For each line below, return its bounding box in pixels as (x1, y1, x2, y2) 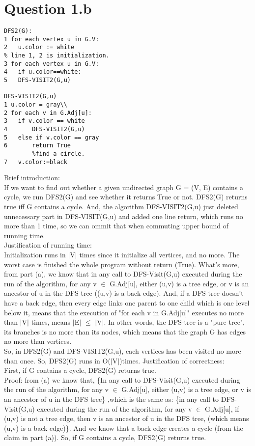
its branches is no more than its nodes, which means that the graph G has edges (4, 326, 246, 336)
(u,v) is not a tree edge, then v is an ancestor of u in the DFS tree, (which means (4, 413, 249, 423)
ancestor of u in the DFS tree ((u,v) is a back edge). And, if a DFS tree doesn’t (4, 288, 244, 298)
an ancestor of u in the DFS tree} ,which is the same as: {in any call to (4, 393, 219, 404)
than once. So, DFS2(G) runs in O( (4, 355, 111, 365)
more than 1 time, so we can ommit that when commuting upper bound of (4, 221, 229, 231)
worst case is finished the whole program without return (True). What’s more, (4, 259, 239, 269)
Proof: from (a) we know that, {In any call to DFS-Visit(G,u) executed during (4, 374, 240, 385)
